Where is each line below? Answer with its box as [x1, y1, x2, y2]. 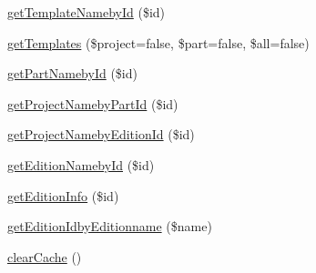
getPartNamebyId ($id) [7, 64, 138, 83]
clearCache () [7, 247, 82, 266]
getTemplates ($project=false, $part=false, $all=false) [7, 33, 310, 52]
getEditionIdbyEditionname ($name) [7, 217, 212, 236]
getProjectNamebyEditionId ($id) [7, 125, 195, 144]
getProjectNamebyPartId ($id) [7, 94, 178, 113]
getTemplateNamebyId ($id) [7, 3, 166, 21]
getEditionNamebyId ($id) [7, 155, 155, 174]
